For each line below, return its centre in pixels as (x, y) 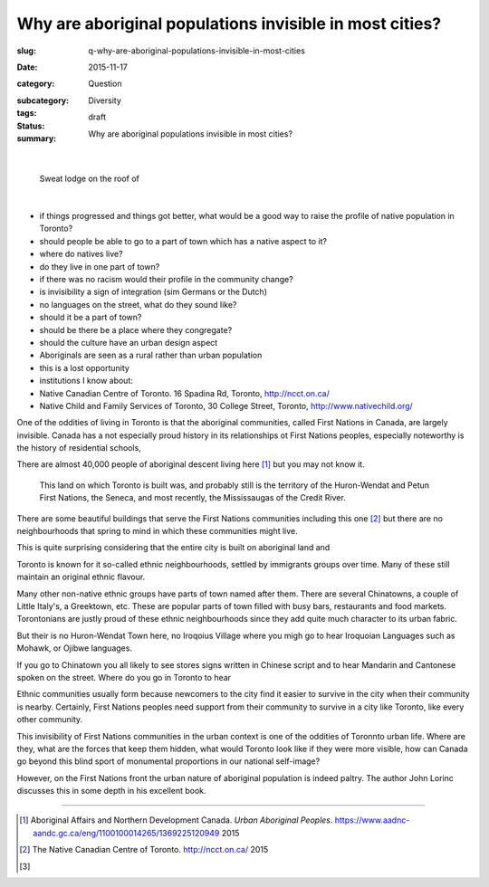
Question (105, 84)
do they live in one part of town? (100, 266)
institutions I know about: (86, 381)
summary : (37, 138)
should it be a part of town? (91, 318)
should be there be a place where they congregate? (136, 329)
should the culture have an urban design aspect (129, 342)
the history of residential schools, (79, 448)
